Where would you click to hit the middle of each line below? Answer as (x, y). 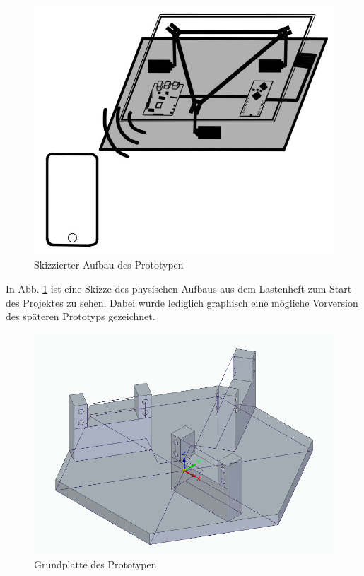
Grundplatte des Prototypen (95, 564)
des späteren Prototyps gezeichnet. (81, 316)
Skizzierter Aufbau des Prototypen (109, 265)
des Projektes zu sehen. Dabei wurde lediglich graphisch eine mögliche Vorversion (182, 302)
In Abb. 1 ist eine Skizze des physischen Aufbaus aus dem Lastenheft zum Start (179, 289)
